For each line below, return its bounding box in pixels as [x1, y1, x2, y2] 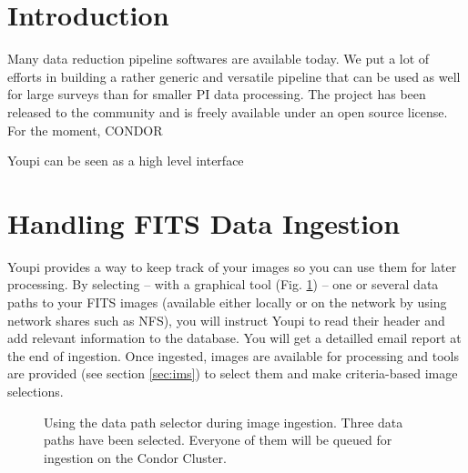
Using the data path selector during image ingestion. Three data [44, 412, 403, 431]
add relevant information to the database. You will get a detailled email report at [7, 328, 462, 347]
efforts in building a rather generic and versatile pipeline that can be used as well [7, 66, 461, 86]
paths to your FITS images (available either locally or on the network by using [7, 293, 447, 311]
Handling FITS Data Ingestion [7, 204, 401, 241]
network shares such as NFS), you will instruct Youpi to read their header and [7, 310, 445, 329]
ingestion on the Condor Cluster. [44, 448, 227, 467]
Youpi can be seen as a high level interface [7, 151, 244, 170]
